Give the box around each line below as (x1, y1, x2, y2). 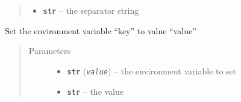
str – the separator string (43, 4, 139, 16)
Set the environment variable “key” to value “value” (5, 24, 196, 37)
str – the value (67, 85, 124, 97)
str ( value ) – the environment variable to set (67, 64, 237, 77)
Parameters (28, 44, 70, 57)
